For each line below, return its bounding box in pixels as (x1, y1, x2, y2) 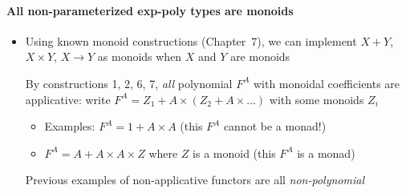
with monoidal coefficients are (253, 74, 400, 91)
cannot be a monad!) (223, 118, 327, 135)
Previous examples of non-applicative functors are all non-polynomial (25, 171, 364, 188)
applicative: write (25, 90, 111, 107)
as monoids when (97, 48, 182, 65)
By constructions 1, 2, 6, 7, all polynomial (25, 74, 233, 91)
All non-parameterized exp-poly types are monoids (6, 2, 294, 18)
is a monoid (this (193, 144, 276, 161)
